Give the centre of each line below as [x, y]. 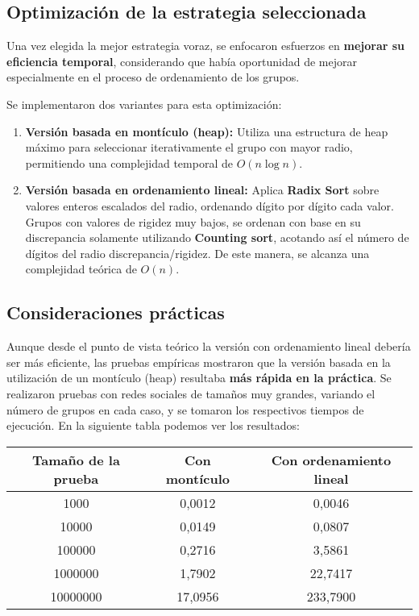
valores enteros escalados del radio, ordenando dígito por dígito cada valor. [209, 205]
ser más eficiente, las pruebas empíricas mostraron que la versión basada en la [199, 362]
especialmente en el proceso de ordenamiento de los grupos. [153, 77]
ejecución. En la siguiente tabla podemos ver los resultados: [153, 425]
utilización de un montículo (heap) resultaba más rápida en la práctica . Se [199, 378]
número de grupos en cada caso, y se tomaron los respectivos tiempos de [185, 409]
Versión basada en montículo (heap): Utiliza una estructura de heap [207, 131]
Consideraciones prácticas [116, 312]
